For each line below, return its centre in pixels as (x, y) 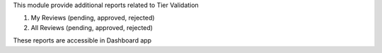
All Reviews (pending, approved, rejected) (92, 27)
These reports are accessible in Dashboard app (82, 40)
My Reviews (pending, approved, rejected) (93, 18)
